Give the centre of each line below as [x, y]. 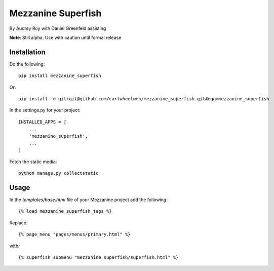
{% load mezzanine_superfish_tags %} [65, 211]
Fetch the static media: [33, 162]
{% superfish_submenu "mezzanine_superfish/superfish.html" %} [99, 258]
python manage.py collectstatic [58, 173]
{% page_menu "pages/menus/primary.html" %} [75, 235]
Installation [27, 52]
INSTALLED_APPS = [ [43, 122]
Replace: [18, 222]
